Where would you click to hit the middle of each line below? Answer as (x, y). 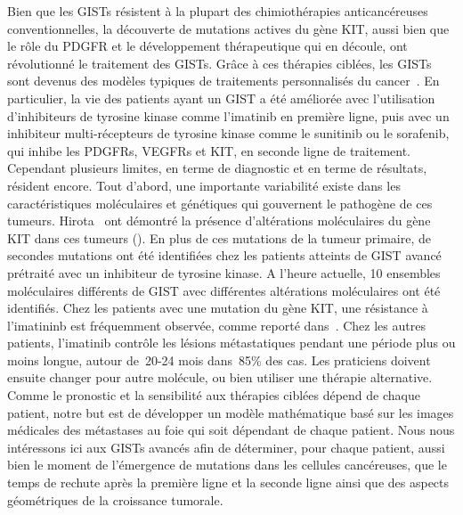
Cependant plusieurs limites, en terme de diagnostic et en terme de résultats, (217, 168)
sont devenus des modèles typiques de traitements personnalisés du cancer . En (223, 81)
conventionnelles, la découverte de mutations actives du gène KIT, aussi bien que (228, 28)
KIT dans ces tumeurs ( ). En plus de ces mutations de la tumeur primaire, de (219, 237)
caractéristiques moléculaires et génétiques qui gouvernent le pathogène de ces (220, 203)
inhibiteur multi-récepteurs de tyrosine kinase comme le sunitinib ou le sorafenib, (228, 133)
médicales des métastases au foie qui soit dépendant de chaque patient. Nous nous (231, 430)
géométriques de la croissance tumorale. (115, 499)
